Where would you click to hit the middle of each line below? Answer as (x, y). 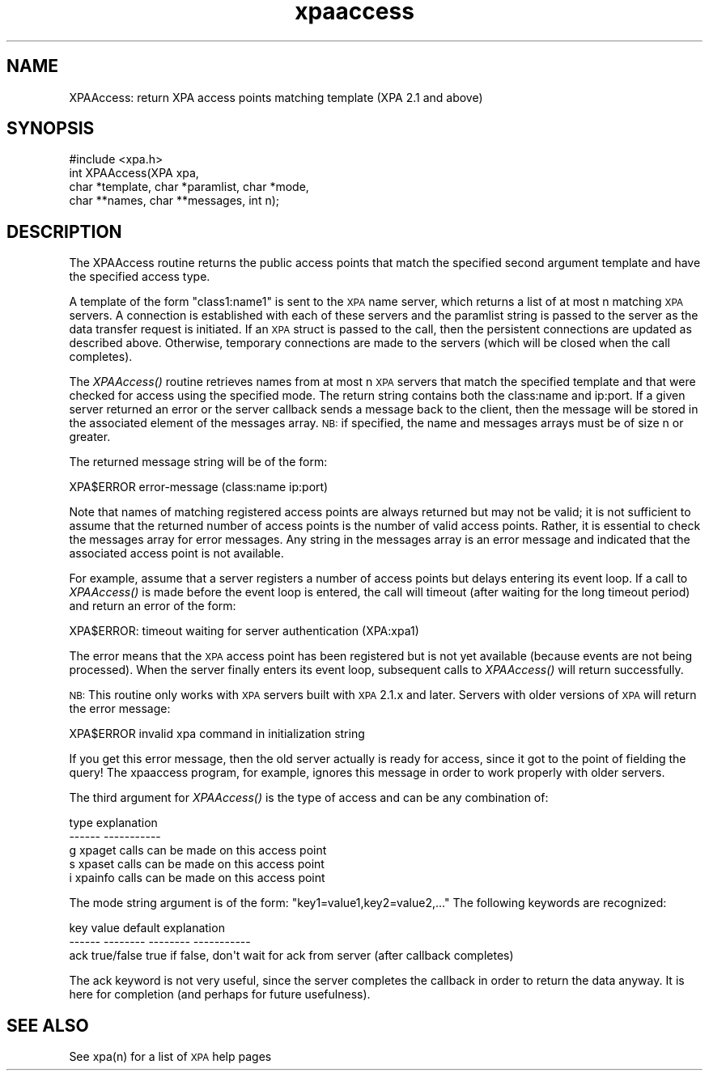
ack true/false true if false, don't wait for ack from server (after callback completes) (291, 956)
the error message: (120, 709)
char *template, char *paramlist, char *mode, (189, 187)
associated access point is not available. (176, 553)
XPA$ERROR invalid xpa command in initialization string (217, 734)
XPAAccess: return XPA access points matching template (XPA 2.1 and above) (276, 97)
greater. (90, 437)
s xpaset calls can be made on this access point (197, 864)
